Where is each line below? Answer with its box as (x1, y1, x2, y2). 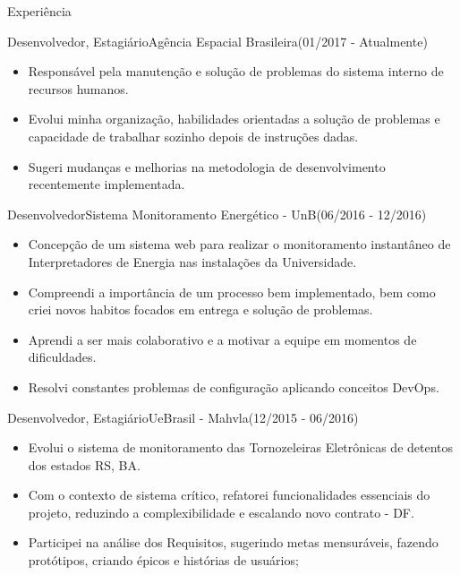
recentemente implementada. (28, 175, 185, 193)
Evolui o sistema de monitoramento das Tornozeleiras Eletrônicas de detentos (28, 438, 454, 457)
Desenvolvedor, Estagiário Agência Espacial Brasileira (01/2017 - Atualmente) (7, 31, 428, 50)
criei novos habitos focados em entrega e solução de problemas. (28, 300, 373, 319)
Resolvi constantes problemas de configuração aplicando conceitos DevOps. (28, 377, 439, 396)
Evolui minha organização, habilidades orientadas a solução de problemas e (28, 109, 440, 128)
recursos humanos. (28, 79, 129, 98)
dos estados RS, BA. (28, 455, 141, 474)
